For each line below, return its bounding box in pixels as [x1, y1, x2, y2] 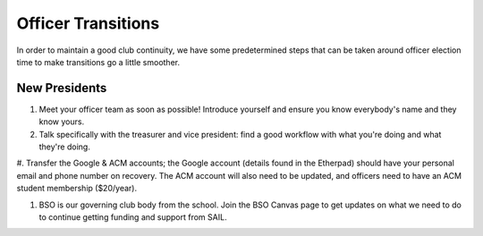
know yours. [38, 116, 85, 127]
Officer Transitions [16, 13, 160, 33]
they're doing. [38, 141, 91, 152]
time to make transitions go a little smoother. [16, 56, 181, 67]
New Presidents [16, 80, 107, 96]
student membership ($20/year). [16, 183, 138, 194]
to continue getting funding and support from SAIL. [38, 211, 227, 223]
